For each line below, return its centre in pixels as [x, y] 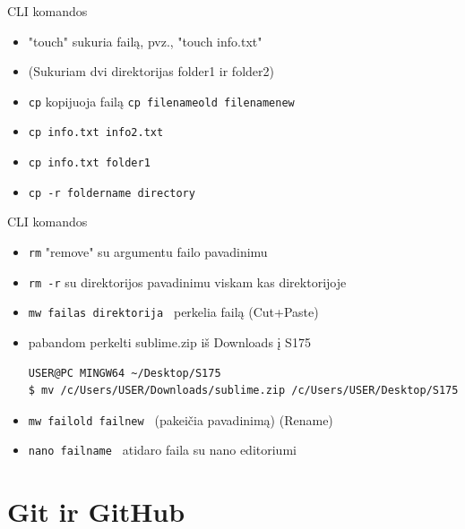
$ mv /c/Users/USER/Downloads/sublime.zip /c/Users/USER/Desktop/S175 [243, 391]
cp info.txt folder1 [89, 163]
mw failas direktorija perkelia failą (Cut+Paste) [173, 312]
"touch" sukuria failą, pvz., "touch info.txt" [145, 41]
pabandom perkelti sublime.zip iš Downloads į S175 [169, 341]
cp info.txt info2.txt [96, 133]
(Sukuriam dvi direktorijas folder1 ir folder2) [151, 71]
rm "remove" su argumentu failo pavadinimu [148, 252]
